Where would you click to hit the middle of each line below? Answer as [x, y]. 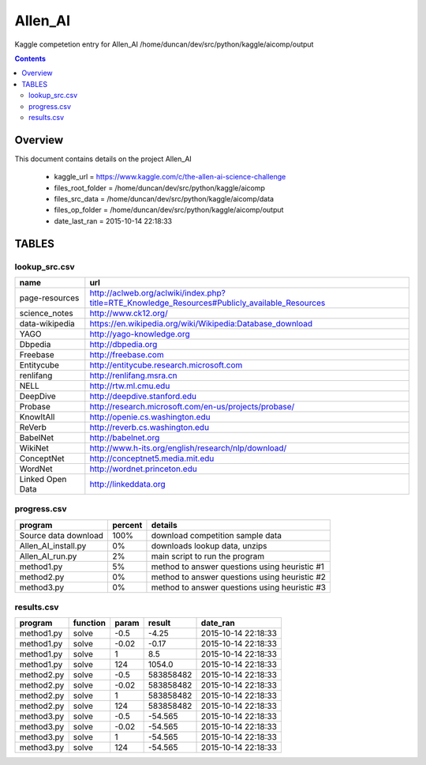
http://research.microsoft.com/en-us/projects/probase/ [192, 406]
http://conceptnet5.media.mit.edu [152, 458]
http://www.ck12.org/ [129, 313]
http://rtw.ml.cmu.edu [130, 386]
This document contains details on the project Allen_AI [103, 159]
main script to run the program [207, 556]
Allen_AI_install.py [53, 545]
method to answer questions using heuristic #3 [239, 587]
